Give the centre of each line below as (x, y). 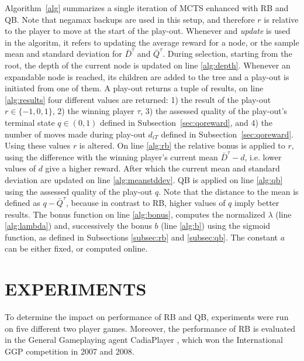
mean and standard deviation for (63, 54)
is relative (281, 19)
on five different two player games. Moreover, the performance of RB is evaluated (150, 328)
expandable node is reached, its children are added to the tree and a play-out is (147, 76)
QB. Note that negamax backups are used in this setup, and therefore (130, 19)
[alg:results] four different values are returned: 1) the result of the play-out (138, 99)
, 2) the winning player (93, 111)
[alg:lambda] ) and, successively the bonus (78, 226)
